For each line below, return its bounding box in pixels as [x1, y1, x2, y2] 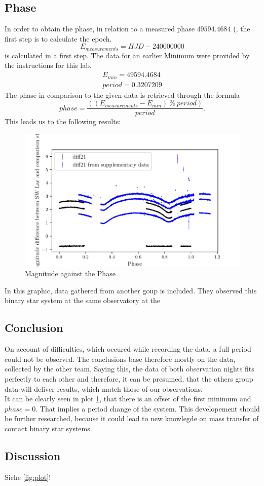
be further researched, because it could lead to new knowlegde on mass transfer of [5, 413, 259, 424]
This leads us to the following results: [5, 116, 121, 127]
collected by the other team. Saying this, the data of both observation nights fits [5, 363, 254, 374]
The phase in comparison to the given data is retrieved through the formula [5, 89, 240, 100]
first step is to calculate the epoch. [5, 33, 112, 44]
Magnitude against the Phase [25, 268, 116, 279]
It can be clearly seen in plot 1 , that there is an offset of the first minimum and [5, 393, 251, 404]
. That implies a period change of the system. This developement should [35, 403, 260, 414]
